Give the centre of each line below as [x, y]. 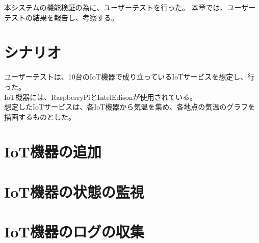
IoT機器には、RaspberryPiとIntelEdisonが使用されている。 [101, 97]
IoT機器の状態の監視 [74, 191]
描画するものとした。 [40, 116]
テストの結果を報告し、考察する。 [61, 17]
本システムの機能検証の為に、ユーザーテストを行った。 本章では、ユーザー [130, 7]
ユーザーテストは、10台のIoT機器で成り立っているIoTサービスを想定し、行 [129, 77]
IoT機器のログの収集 [74, 232]
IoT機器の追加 [53, 152]
